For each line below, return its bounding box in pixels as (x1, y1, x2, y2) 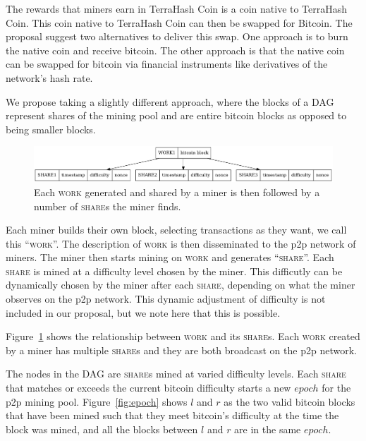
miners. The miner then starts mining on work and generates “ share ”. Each (6, 250, 334, 265)
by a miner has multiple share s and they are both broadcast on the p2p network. (6, 342, 357, 357)
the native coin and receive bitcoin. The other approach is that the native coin (6, 42, 345, 57)
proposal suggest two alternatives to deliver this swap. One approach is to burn (6, 29, 348, 44)
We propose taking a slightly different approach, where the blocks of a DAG (6, 94, 334, 109)
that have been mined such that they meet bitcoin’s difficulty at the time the (6, 408, 339, 423)
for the (322, 380, 351, 395)
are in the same (234, 421, 301, 436)
